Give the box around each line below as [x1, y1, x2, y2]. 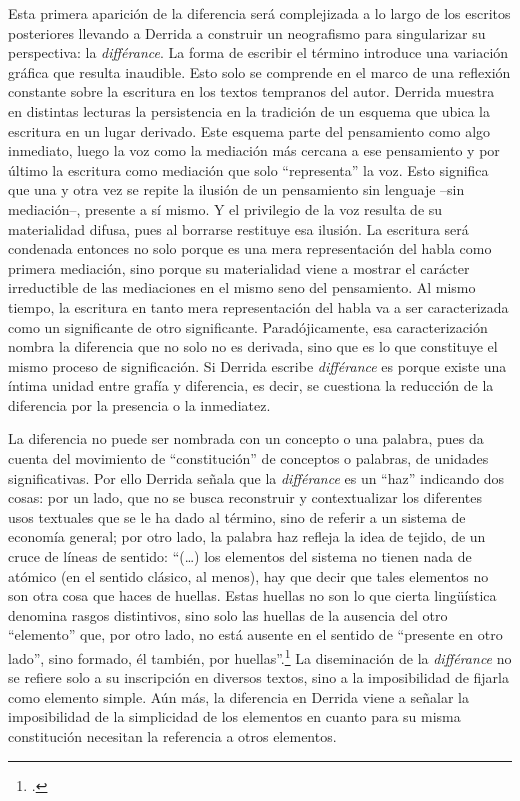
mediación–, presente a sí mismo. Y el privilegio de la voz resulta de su [8, 198, 443, 219]
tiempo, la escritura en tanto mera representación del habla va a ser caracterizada [8, 296, 509, 317]
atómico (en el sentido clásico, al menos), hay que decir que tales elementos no [8, 565, 489, 586]
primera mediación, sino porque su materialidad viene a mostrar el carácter [8, 257, 470, 278]
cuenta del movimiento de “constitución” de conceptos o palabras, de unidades [8, 448, 489, 469]
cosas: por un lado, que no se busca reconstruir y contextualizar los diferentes [8, 487, 483, 508]
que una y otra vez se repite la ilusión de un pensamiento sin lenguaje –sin [8, 179, 465, 200]
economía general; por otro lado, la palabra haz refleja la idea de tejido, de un [8, 526, 486, 547]
